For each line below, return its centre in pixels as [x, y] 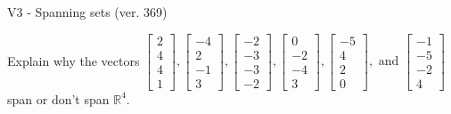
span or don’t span [58, 98]
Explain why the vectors [74, 60]
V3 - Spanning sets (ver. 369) [87, 12]
